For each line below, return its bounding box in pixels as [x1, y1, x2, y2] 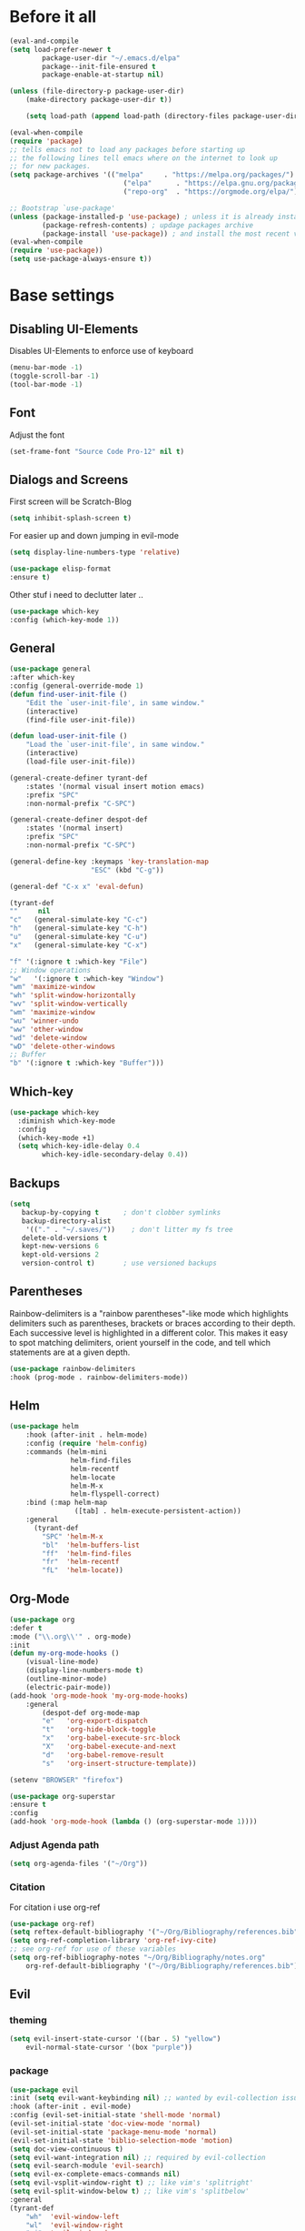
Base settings [9, 285, 115, 306]
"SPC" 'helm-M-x [42, 1531, 103, 1541]
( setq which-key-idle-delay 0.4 [17, 1142, 141, 1151]
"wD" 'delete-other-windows [9, 1042, 116, 1051]
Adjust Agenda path [9, 1838, 100, 1851]
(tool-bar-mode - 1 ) [9, 379, 84, 389]
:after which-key [9, 673, 75, 682]
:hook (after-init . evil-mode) [9, 2102, 132, 2112]
